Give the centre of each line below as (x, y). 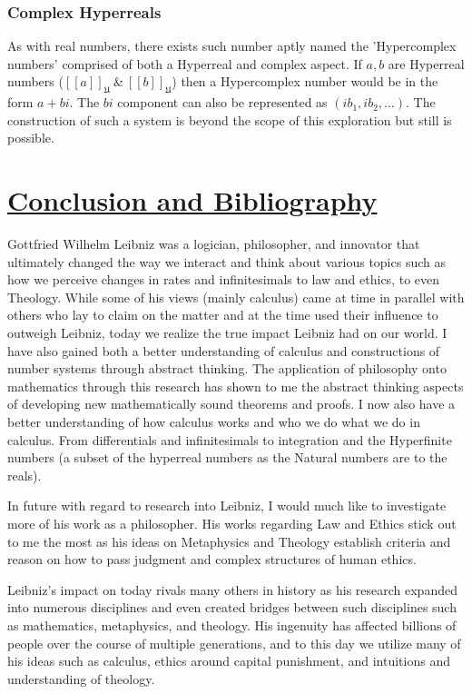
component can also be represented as (222, 102)
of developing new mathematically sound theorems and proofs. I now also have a (231, 404)
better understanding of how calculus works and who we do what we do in (214, 422)
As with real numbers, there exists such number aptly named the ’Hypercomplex (232, 46)
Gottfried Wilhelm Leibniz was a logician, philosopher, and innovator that (214, 244)
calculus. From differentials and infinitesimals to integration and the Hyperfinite (230, 439)
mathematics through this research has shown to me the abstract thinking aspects (236, 386)
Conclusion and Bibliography (192, 200)
